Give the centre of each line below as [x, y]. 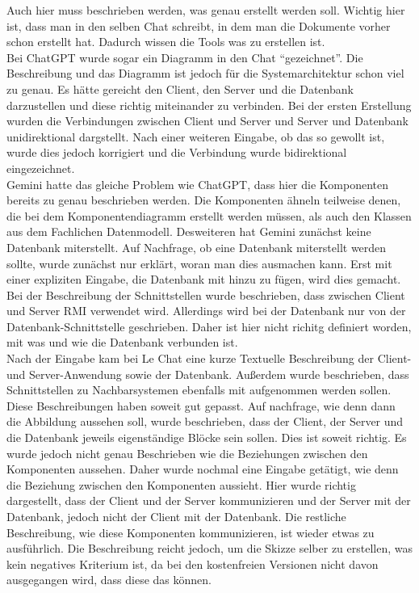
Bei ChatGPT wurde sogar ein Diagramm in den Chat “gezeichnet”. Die [185, 57]
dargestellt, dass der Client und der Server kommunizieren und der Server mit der [209, 500]
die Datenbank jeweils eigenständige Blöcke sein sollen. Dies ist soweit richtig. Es [207, 437]
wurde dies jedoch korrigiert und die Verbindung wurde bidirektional [177, 152]
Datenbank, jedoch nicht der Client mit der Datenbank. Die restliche [176, 516]
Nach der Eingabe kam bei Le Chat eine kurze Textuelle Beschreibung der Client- [209, 358]
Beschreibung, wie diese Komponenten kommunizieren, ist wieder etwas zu [191, 532]
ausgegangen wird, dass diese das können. [109, 580]
